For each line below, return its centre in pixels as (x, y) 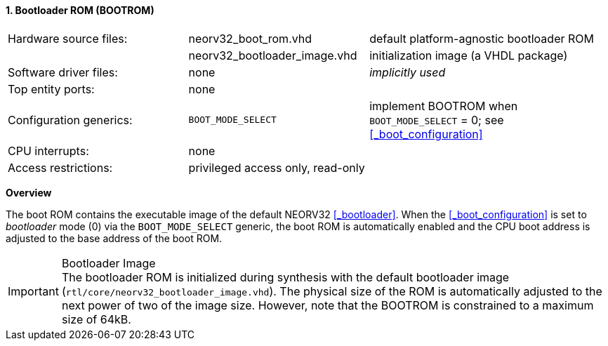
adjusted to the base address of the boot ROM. (114, 238)
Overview (29, 192)
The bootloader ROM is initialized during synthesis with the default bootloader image (285, 277)
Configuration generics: (70, 120)
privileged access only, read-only (277, 167)
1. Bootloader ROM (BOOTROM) (80, 10)
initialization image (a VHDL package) (469, 55)
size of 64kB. (96, 319)
